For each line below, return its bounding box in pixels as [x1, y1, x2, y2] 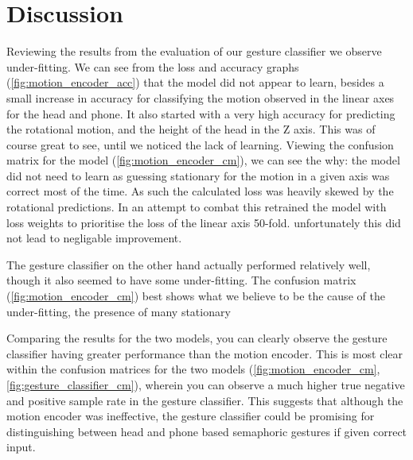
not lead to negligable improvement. [6, 230, 182, 246]
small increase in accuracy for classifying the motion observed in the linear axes [6, 89, 395, 106]
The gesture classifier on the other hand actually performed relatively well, [6, 256, 371, 273]
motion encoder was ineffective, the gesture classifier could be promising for [6, 408, 375, 424]
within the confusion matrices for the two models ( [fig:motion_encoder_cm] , [6, 361, 380, 377]
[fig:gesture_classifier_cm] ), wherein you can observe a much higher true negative [6, 377, 405, 392]
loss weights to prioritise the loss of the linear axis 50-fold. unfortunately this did [6, 214, 401, 230]
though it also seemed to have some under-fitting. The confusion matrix [6, 272, 357, 288]
